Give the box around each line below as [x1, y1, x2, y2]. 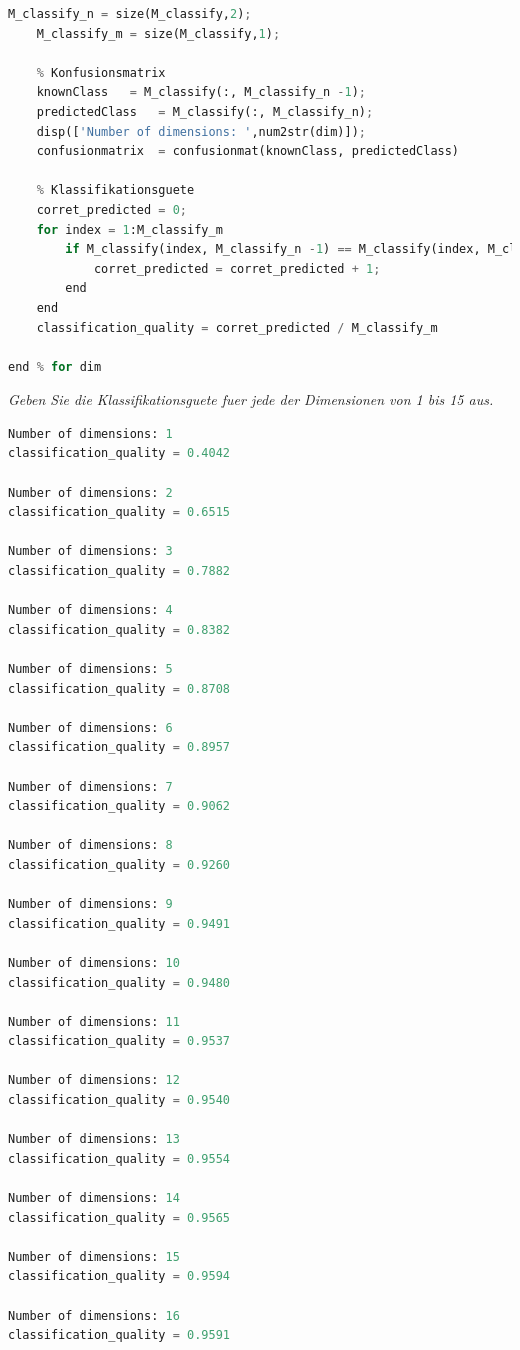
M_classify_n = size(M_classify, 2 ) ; [8, 7, 252, 21]
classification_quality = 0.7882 [8, 564, 230, 579]
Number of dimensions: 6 [8, 720, 173, 735]
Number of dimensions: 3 [8, 544, 173, 559]
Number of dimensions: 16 [8, 1308, 180, 1323]
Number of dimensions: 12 [8, 1073, 180, 1088]
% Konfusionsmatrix [36, 65, 166, 80]
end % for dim [8, 359, 102, 374]
